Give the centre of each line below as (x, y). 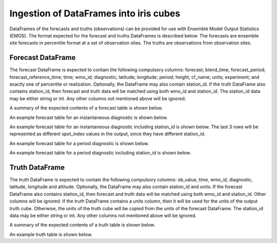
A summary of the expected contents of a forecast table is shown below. (86, 108)
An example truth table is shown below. (51, 234)
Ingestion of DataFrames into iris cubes (95, 13)
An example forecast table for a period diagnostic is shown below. (79, 143)
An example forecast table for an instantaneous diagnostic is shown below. (88, 117)
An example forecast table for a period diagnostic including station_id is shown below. (100, 153)
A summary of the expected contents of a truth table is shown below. (82, 225)
